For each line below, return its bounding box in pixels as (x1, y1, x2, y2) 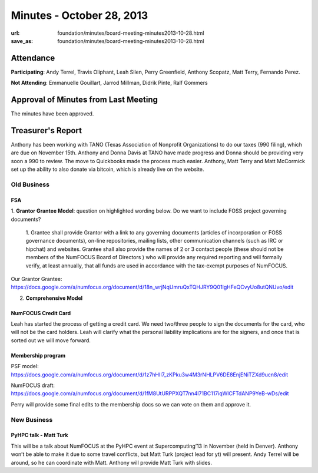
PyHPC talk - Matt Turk (11, 432, 68, 439)
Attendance (11, 53, 55, 63)
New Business (11, 415, 53, 424)
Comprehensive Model (25, 295, 83, 302)
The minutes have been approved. (11, 110, 94, 117)
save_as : (11, 37, 34, 44)
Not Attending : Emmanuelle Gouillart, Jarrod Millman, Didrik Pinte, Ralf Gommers (11, 80, 208, 87)
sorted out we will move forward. (11, 336, 91, 344)
